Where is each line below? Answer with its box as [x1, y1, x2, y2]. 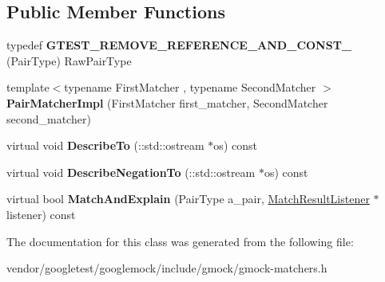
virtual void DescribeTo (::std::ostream [6, 137, 204, 154]
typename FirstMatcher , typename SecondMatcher [64, 79, 316, 96]
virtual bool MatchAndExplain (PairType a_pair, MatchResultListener [6, 190, 370, 207]
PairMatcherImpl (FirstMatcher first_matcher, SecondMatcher [6, 94, 328, 111]
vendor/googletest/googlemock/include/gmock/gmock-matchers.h [6, 260, 327, 276]
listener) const [6, 206, 76, 222]
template [6, 79, 50, 96]
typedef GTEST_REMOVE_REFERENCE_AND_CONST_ [6, 37, 352, 53]
